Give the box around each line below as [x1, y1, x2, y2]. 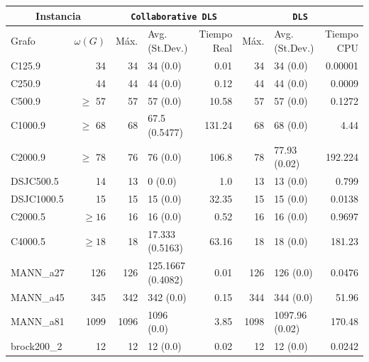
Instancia [35, 8, 81, 23]
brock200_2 [11, 338, 62, 353]
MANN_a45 [11, 289, 65, 304]
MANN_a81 [11, 314, 65, 329]
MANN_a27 [11, 265, 65, 280]
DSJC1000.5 [11, 191, 64, 206]
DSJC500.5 [11, 174, 59, 188]
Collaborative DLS [131, 11, 217, 22]
